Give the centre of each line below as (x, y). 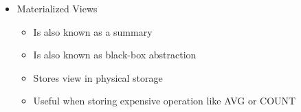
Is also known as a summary (93, 31)
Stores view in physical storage (98, 77)
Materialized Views (57, 8)
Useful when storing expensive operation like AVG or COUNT (165, 101)
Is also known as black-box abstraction (115, 55)
